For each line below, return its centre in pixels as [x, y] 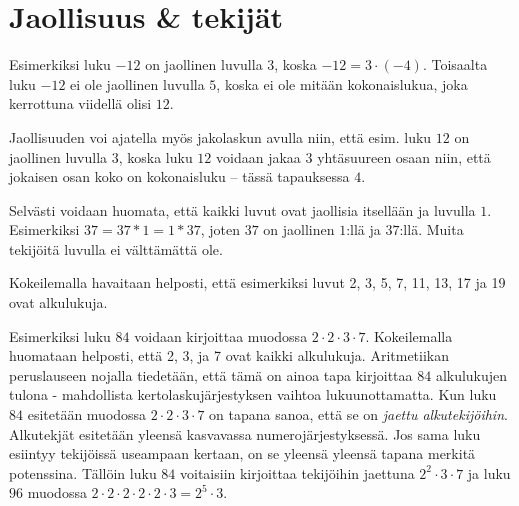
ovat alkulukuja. [58, 302]
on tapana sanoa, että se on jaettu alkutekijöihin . [358, 414]
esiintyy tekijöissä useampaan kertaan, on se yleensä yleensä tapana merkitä [242, 453]
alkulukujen [471, 374]
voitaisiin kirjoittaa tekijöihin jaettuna [297, 472]
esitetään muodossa [87, 414]
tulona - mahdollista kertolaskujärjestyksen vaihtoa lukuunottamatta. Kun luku [253, 394]
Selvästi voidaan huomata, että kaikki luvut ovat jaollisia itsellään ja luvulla [242, 209]
